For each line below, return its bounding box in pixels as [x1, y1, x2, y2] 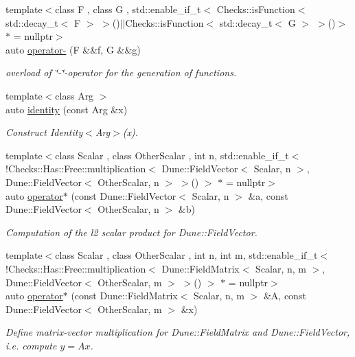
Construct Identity [5, 125, 83, 139]
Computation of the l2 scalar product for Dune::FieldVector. [5, 224, 257, 239]
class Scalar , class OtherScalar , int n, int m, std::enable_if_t [55, 248, 318, 262]
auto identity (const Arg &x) [5, 102, 128, 116]
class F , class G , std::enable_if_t [55, 2, 201, 16]
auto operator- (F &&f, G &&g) [5, 42, 141, 56]
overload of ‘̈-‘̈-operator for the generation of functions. [5, 65, 237, 80]
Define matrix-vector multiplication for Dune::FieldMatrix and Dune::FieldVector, [5, 325, 350, 339]
